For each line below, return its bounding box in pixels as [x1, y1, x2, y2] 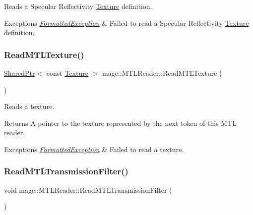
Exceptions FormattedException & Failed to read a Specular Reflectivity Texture [4, 17, 249, 28]
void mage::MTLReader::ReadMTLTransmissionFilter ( [4, 184, 172, 195]
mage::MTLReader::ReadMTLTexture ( [102, 68, 222, 78]
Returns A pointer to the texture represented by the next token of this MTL [4, 117, 237, 128]
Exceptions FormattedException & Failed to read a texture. [4, 144, 184, 154]
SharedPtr [4, 68, 35, 78]
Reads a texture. [4, 101, 55, 111]
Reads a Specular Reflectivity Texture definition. [4, 1, 152, 11]
